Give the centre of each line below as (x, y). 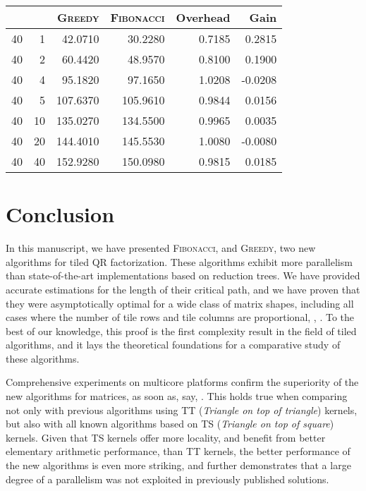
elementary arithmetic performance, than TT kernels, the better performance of (178, 451)
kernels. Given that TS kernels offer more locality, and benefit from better (166, 437)
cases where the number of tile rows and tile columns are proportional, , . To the (180, 317)
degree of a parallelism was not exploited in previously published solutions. (167, 479)
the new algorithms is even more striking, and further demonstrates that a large (178, 465)
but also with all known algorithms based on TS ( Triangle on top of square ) (170, 424)
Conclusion (60, 214)
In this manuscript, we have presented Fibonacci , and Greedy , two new (161, 248)
